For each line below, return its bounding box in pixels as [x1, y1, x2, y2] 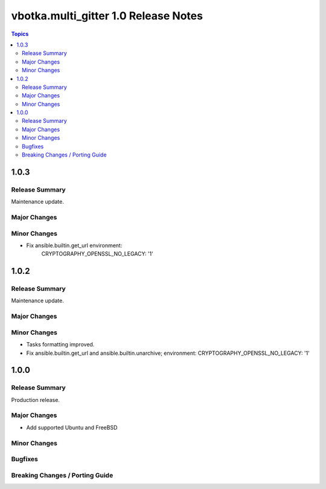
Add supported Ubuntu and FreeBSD [26, 424, 118, 431]
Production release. [11, 396, 60, 403]
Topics [11, 30, 29, 37]
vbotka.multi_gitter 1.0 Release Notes [11, 9, 203, 22]
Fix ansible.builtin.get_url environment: [26, 242, 123, 249]
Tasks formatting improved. [26, 341, 95, 348]
